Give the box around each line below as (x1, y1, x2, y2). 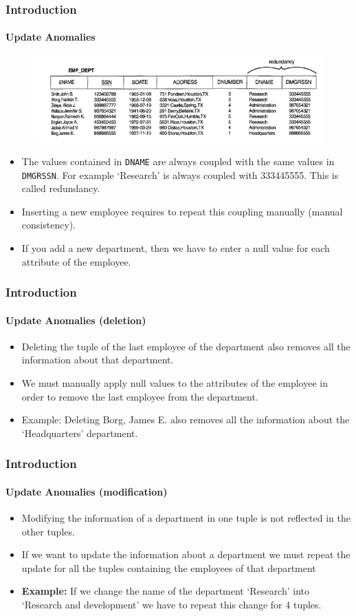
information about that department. (21, 352, 174, 367)
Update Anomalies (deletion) (5, 312, 146, 327)
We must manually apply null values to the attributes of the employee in (21, 375, 328, 390)
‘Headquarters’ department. (21, 425, 138, 440)
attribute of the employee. (21, 254, 131, 268)
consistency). (21, 217, 76, 232)
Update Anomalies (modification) (5, 484, 168, 498)
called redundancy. (21, 181, 100, 195)
